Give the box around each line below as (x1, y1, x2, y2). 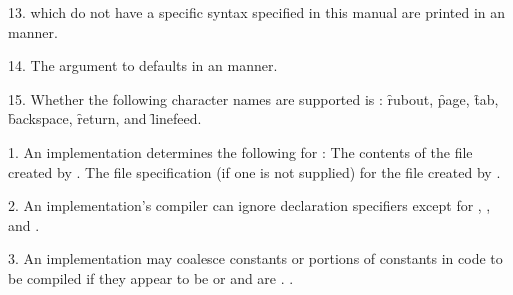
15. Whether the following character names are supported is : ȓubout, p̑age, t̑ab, (8, 88, 499, 109)
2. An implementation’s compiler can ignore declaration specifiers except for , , (8, 195, 491, 216)
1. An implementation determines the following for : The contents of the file (8, 141, 473, 162)
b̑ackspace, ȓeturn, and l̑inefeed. (8, 108, 202, 129)
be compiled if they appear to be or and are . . (8, 267, 294, 288)
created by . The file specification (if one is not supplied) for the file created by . (8, 161, 501, 182)
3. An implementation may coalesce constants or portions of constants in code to (8, 248, 503, 269)
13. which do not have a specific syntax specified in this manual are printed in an (8, 2, 506, 22)
